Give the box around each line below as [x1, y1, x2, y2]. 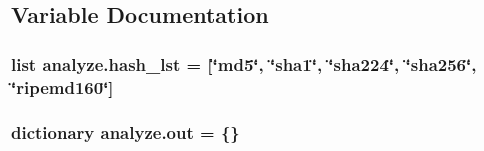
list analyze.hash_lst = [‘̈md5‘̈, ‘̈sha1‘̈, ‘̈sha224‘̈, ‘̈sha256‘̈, [11, 51, 477, 76]
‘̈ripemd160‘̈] [11, 74, 114, 99]
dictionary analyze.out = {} [11, 120, 240, 145]
